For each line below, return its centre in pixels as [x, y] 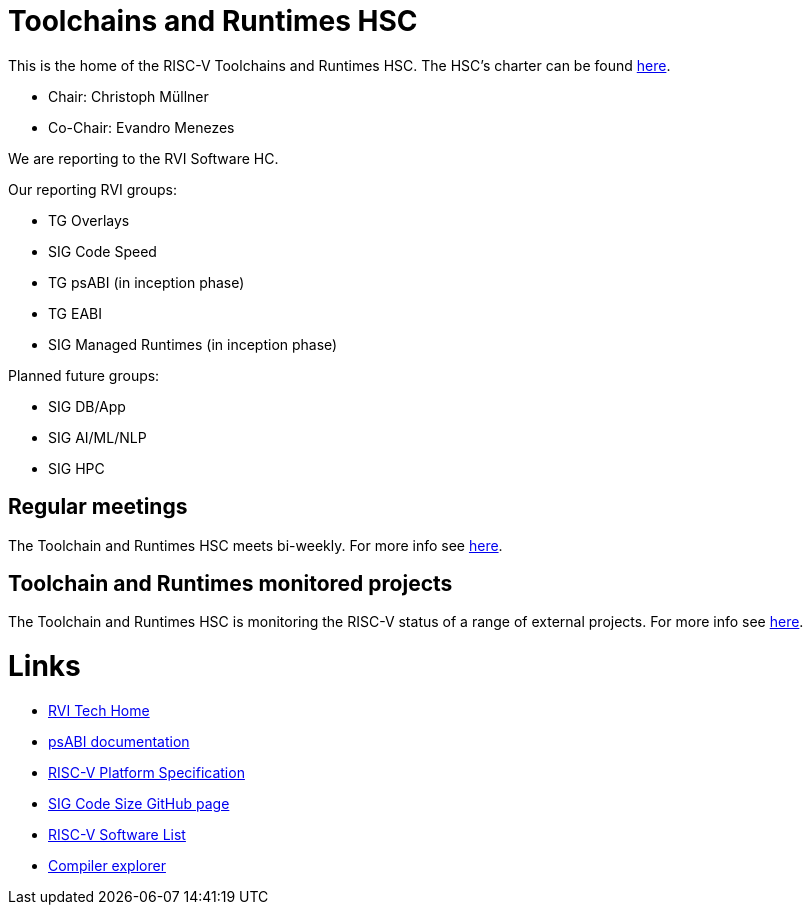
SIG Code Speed [102, 251]
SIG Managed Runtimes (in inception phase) [193, 344]
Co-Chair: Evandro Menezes [141, 127]
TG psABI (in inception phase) [146, 282]
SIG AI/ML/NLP [97, 437]
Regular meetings [98, 507]
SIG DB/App [87, 406]
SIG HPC [76, 468]
